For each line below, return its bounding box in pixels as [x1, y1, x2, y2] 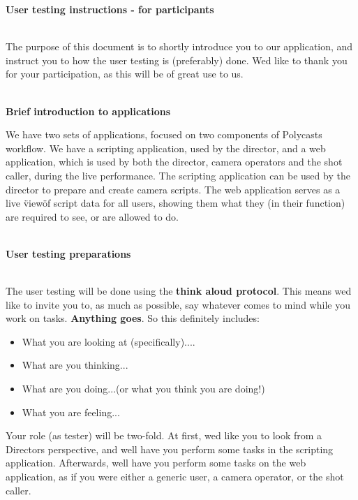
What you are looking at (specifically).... [22, 334, 195, 348]
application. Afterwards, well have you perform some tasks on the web [6, 455, 306, 470]
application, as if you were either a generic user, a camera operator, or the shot [6, 469, 344, 484]
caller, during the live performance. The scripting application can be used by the [6, 168, 350, 182]
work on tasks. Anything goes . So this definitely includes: [6, 311, 260, 325]
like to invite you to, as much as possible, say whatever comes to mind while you [6, 297, 350, 311]
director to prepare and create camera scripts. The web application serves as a [6, 182, 341, 196]
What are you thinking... [22, 358, 128, 372]
